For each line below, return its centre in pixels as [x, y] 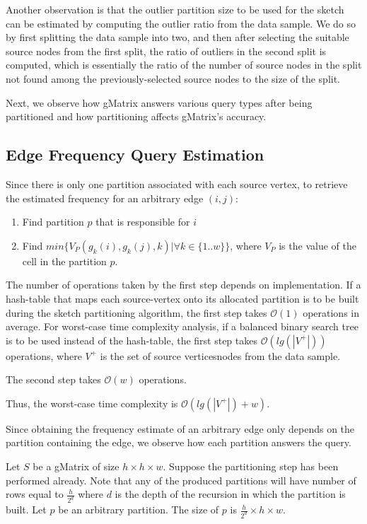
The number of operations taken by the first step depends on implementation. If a [183, 285]
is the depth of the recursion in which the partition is [230, 494]
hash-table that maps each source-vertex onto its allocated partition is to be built [182, 298]
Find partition [53, 222]
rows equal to [35, 494]
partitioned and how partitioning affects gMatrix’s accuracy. [136, 116]
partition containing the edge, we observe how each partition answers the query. [179, 442]
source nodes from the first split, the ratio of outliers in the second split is [166, 51]
